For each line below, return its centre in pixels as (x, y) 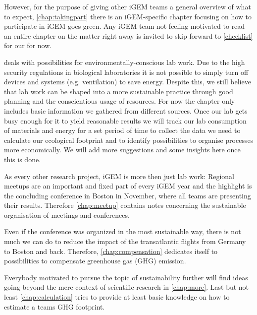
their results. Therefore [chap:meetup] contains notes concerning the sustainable (125, 205)
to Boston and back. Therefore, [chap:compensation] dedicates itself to (111, 251)
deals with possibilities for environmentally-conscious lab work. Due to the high (125, 62)
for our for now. (28, 45)
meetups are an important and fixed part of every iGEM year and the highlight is (128, 186)
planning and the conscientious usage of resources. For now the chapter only (120, 101)
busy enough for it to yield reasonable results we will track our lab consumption (125, 120)
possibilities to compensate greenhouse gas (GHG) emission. (95, 261)
